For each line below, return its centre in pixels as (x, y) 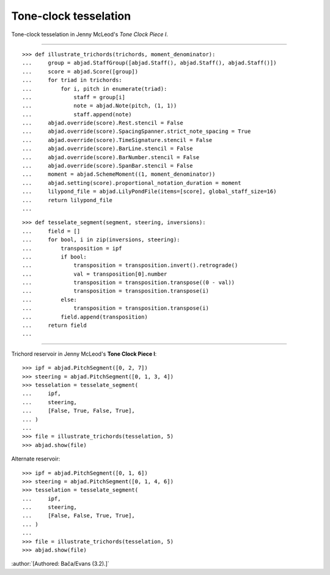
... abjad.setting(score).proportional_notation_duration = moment (132, 183)
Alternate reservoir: (36, 459)
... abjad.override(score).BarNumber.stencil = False (111, 157)
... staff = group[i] (74, 97)
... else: (50, 299)
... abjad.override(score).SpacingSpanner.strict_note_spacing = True (137, 131)
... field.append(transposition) (85, 317)
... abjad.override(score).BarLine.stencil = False (108, 149)
